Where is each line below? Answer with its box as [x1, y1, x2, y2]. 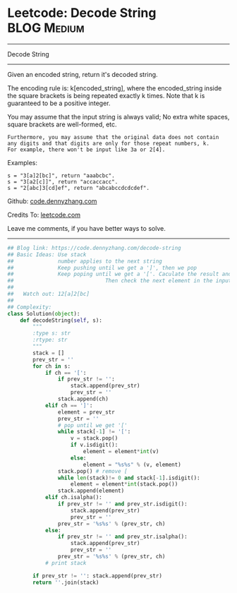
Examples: [7, 158, 37, 167]
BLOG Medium [7, 20, 85, 36]
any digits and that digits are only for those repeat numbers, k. [7, 140, 210, 147]
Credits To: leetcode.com [7, 210, 81, 219]
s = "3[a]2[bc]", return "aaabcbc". [7, 172, 115, 179]
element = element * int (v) [83, 448, 159, 455]
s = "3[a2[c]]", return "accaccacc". [7, 178, 119, 185]
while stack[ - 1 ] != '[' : [57, 429, 131, 436]
